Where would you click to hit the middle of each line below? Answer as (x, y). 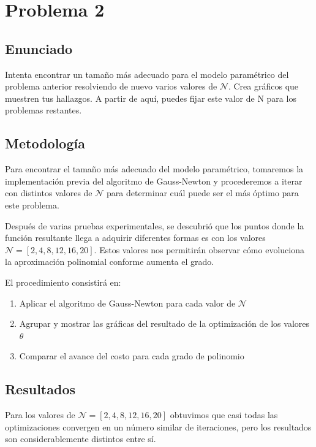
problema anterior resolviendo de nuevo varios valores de (111, 86)
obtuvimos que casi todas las (224, 415)
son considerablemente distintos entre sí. (81, 439)
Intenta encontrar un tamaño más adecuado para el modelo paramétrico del (147, 74)
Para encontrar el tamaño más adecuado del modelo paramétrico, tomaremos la (154, 169)
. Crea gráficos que (263, 86)
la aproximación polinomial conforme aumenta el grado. (110, 262)
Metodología (45, 143)
